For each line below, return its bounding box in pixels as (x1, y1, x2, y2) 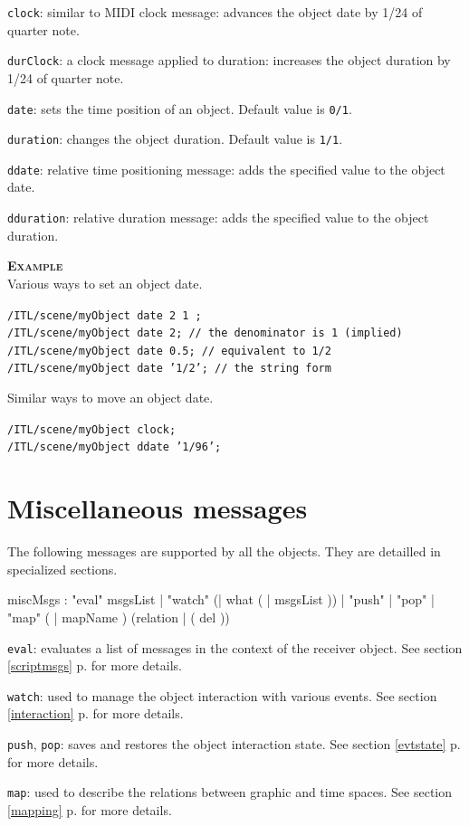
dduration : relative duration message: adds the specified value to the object (7, 208, 429, 227)
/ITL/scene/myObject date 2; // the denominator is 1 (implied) (7, 327, 403, 340)
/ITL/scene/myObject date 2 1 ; (7, 309, 202, 322)
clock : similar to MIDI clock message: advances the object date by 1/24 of (7, 3, 423, 21)
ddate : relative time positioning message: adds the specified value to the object (7, 159, 445, 178)
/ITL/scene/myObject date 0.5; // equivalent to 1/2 (7, 344, 331, 357)
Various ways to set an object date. (7, 273, 203, 292)
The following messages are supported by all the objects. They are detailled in (7, 542, 441, 561)
